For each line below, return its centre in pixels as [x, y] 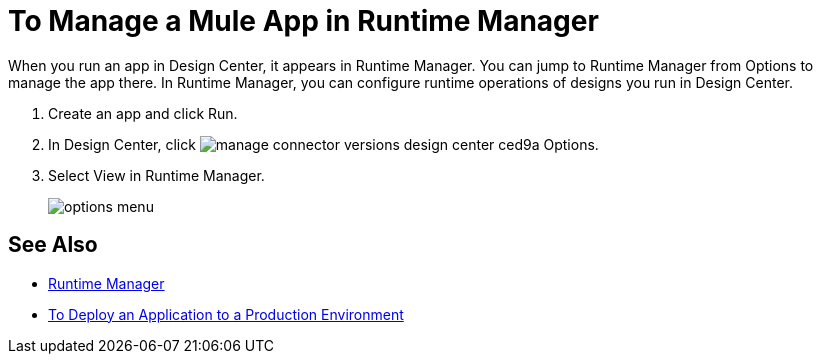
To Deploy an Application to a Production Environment [226, 314]
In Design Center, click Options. [323, 144]
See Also [53, 245]
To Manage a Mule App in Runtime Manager [303, 21]
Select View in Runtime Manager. [156, 175]
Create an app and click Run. [143, 113]
